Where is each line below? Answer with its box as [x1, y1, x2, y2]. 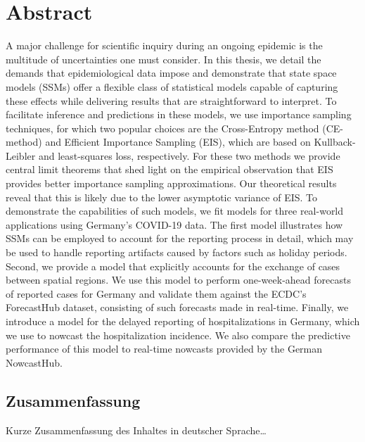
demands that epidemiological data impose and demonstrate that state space [6, 65, 337, 80]
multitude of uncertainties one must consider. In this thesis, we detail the [6, 51, 321, 66]
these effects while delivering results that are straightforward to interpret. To [6, 93, 337, 108]
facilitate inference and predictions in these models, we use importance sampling [6, 107, 352, 122]
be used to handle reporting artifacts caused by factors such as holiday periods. [6, 245, 347, 260]
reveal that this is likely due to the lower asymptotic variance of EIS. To [6, 189, 318, 204]
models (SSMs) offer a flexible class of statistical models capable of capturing [6, 79, 338, 94]
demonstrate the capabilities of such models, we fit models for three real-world [6, 203, 344, 218]
